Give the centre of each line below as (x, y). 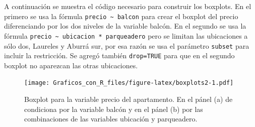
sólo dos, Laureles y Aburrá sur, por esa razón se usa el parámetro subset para (127, 45)
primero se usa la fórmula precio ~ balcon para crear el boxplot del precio (121, 16)
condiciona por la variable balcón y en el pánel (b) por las (114, 109)
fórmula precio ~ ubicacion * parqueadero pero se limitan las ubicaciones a (126, 35)
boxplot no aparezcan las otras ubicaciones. (71, 65)
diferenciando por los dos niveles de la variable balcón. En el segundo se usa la (125, 26)
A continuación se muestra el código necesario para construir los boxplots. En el (128, 6)
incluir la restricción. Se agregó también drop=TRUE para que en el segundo (119, 55)
